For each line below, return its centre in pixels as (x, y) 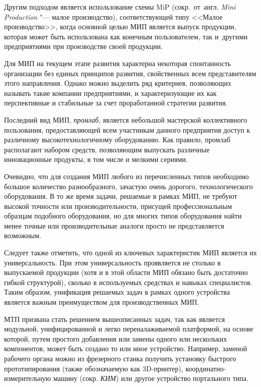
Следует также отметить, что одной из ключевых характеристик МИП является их (130, 253)
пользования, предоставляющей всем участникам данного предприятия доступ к (127, 129)
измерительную (28, 378)
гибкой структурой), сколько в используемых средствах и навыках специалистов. (128, 282)
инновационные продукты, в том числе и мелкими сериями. (96, 159)
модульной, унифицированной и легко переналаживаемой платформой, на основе (129, 329)
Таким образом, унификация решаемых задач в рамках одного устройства (117, 292)
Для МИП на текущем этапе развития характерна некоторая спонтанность (118, 63)
